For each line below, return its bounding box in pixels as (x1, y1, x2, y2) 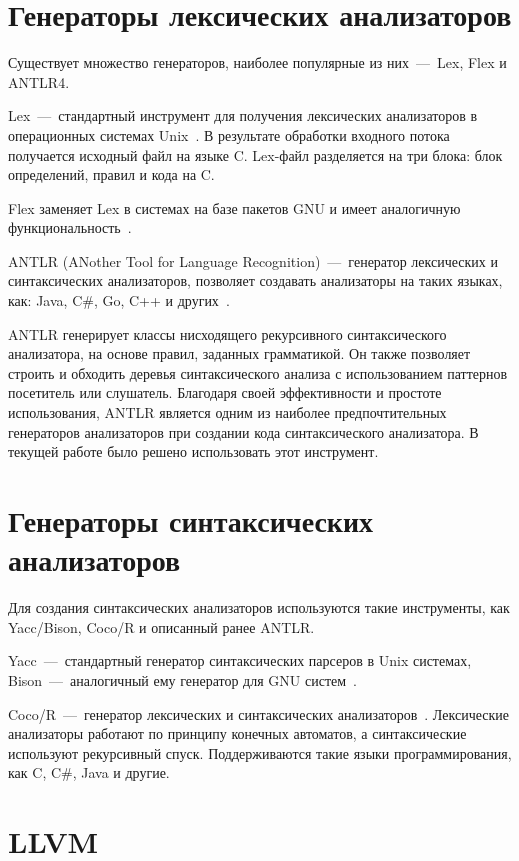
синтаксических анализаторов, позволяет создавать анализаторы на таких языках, (8, 270, 503, 291)
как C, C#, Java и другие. (8, 762, 170, 783)
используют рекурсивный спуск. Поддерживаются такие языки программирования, (8, 742, 512, 763)
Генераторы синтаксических (8, 500, 374, 540)
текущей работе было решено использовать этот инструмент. (8, 441, 379, 462)
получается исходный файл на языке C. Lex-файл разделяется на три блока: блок (8, 144, 503, 165)
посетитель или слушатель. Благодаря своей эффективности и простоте (8, 382, 442, 403)
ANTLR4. (8, 71, 70, 92)
